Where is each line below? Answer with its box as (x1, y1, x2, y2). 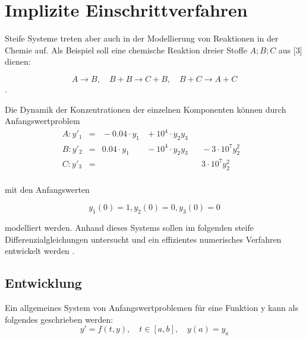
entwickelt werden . (5, 244, 75, 257)
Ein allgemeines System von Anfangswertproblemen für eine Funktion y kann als (5, 301, 298, 314)
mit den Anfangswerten (5, 183, 90, 195)
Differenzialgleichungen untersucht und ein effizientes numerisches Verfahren (5, 233, 282, 245)
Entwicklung (5, 274, 82, 292)
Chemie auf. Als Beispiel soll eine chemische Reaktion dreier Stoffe (5, 43, 247, 56)
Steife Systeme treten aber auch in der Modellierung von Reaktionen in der (5, 32, 279, 45)
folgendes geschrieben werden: (5, 313, 113, 325)
